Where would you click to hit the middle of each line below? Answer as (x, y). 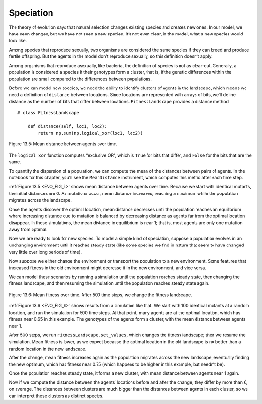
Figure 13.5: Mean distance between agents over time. (63, 144)
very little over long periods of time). (45, 252)
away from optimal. (28, 229)
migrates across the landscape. (41, 200)
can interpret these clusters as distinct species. (56, 396)
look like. (18, 41)
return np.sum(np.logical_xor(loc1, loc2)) (90, 133)
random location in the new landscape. (48, 349)
